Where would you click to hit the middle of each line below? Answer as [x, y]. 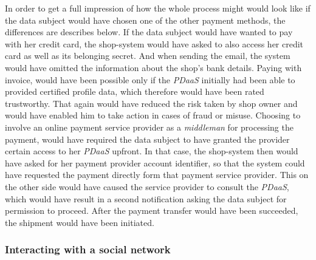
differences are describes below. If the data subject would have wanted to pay [149, 32]
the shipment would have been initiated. [80, 222]
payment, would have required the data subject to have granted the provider [147, 139]
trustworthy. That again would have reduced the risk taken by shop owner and [151, 103]
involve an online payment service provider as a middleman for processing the [149, 127]
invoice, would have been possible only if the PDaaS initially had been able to [150, 79]
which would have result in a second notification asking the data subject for [146, 198]
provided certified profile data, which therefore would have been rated [135, 91]
